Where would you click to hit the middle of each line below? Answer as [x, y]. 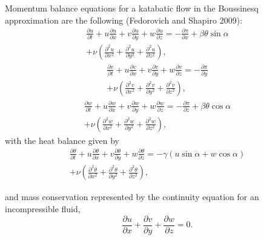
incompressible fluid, [43, 208]
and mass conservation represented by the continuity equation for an [132, 197]
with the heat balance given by [62, 140]
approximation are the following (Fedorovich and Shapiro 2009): [124, 20]
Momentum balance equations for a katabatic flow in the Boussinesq [132, 8]
